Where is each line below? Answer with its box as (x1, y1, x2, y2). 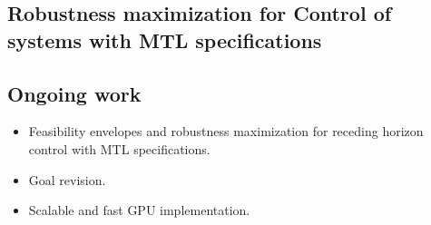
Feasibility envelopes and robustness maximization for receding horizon (28, 122, 424, 141)
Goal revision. (28, 170, 106, 189)
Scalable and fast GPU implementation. (28, 201, 250, 220)
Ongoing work (7, 79, 142, 107)
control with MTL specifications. (28, 139, 211, 158)
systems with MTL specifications (7, 25, 322, 54)
